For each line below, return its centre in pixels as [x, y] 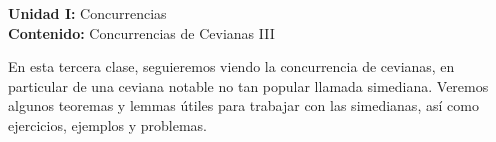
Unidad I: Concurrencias [87, 13]
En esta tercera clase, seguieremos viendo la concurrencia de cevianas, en [231, 66]
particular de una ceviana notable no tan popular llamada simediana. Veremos [248, 85]
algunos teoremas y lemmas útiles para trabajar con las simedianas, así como [243, 105]
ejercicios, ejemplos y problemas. [108, 124]
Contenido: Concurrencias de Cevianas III [141, 32]
